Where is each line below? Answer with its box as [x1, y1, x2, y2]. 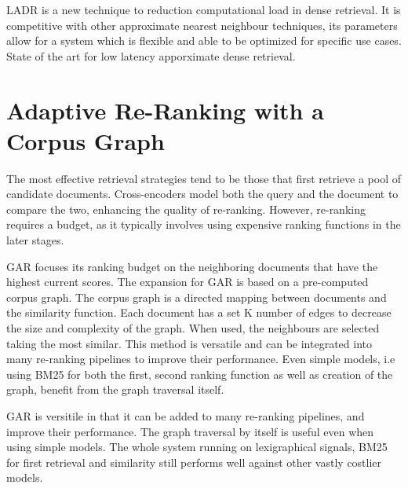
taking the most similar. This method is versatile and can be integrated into [6, 335, 372, 351]
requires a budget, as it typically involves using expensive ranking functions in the [6, 216, 401, 233]
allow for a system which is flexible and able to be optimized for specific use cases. [6, 32, 402, 49]
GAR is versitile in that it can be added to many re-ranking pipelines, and [6, 408, 365, 424]
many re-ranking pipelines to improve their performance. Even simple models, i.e [6, 350, 395, 367]
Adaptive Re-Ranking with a [6, 94, 324, 126]
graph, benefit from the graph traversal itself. [6, 381, 224, 398]
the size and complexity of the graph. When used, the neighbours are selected [6, 320, 380, 336]
